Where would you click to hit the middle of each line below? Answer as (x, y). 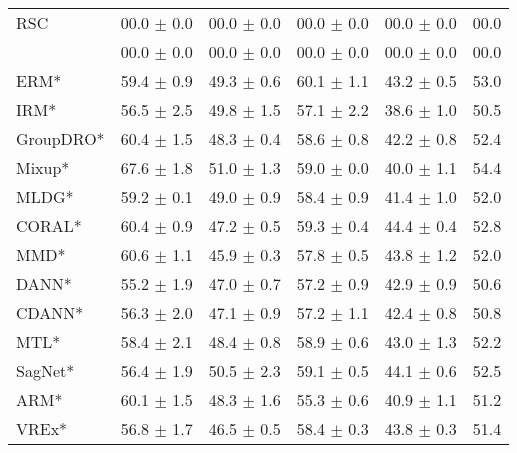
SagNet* (45, 370)
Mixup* (43, 167)
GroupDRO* (60, 138)
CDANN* (50, 312)
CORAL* (49, 225)
